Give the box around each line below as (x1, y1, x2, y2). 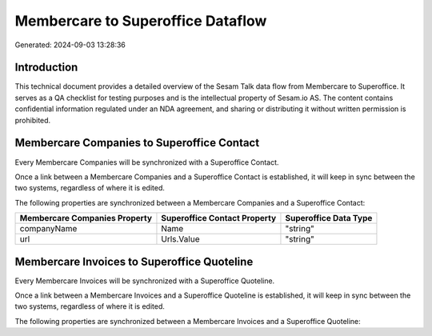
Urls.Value (161, 234, 200, 245)
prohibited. (14, 115, 51, 125)
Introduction (14, 61, 78, 74)
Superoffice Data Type (285, 213, 373, 224)
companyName (19, 223, 78, 234)
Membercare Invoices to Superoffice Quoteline (14, 254, 254, 268)
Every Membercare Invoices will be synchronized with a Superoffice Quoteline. (14, 276, 275, 286)
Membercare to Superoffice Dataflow (14, 12, 267, 30)
